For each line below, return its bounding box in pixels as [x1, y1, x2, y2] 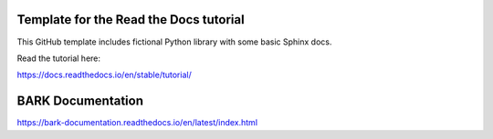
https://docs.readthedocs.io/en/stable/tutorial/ [16, 69, 192, 81]
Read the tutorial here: [16, 53, 100, 64]
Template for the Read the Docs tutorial [16, 12, 246, 27]
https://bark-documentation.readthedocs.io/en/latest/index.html [16, 117, 258, 128]
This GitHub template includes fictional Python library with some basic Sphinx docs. [16, 36, 332, 47]
